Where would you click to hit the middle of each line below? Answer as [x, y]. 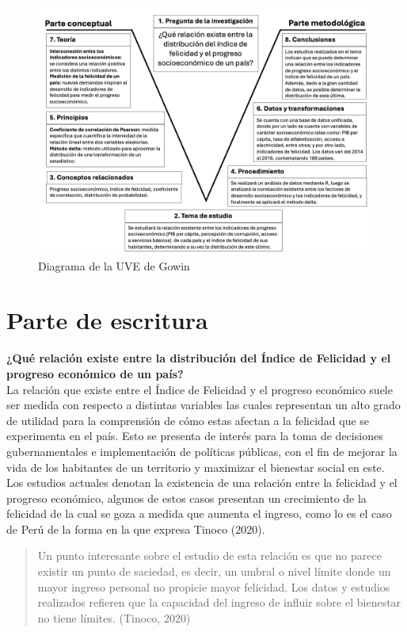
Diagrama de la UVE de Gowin [114, 265]
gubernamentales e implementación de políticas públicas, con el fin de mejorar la [202, 451]
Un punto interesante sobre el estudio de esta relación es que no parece [209, 555]
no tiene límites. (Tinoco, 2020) [114, 617]
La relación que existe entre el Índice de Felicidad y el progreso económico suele [200, 389]
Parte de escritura [107, 320]
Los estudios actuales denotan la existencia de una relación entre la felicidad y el [202, 483]
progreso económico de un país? [95, 373]
